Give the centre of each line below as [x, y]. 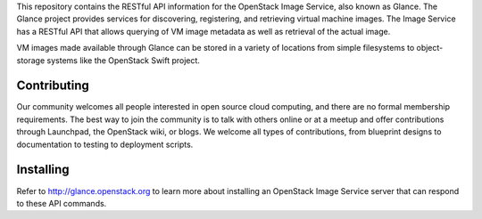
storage [31, 60]
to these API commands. [62, 203]
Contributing [53, 86]
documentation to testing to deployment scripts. [105, 144]
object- [430, 48]
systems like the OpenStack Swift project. [124, 60]
